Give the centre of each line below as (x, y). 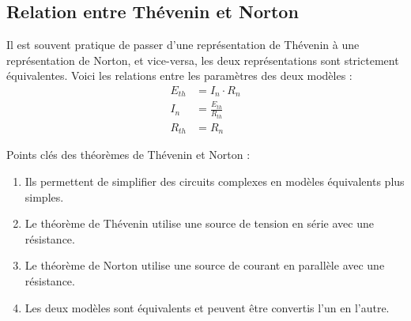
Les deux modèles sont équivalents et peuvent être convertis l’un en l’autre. (207, 307)
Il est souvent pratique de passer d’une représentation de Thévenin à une (183, 45)
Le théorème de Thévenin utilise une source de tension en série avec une (199, 223)
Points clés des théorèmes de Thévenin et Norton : (128, 155)
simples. (44, 196)
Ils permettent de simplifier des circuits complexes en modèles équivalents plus (215, 181)
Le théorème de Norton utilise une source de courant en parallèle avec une (205, 265)
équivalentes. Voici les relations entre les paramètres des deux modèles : (179, 76)
